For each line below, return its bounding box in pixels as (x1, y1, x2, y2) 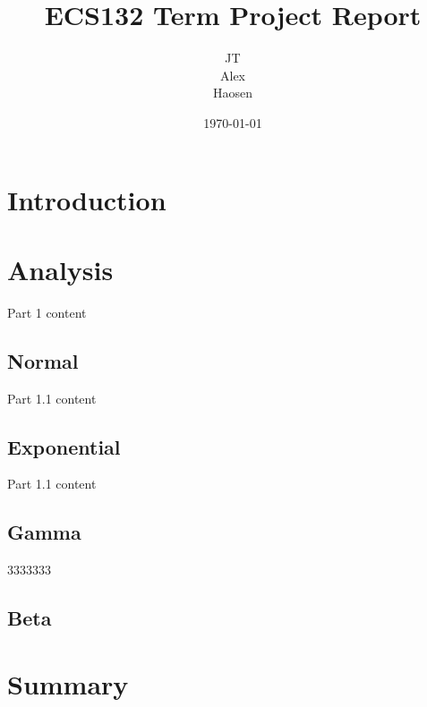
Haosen (212, 83, 253, 102)
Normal (7, 346, 79, 374)
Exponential (7, 432, 121, 460)
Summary (7, 665, 129, 702)
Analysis (7, 251, 114, 287)
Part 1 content (7, 302, 87, 321)
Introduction (7, 181, 167, 217)
